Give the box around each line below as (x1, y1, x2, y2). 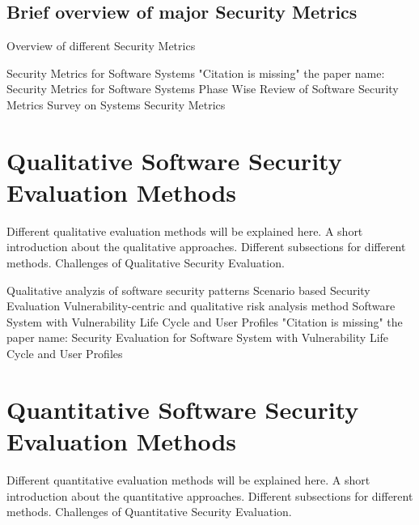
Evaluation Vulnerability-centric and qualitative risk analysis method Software (6, 297, 396, 314)
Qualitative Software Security (6, 143, 342, 177)
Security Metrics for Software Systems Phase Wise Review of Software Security (6, 80, 399, 97)
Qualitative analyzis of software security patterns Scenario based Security (6, 281, 370, 298)
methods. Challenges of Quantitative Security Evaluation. (6, 503, 292, 520)
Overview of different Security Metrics (6, 37, 196, 54)
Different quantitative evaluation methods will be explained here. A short (6, 471, 370, 488)
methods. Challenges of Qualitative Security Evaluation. (6, 254, 285, 271)
